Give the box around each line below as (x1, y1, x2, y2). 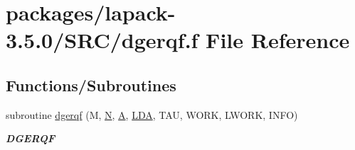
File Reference (206, 25, 350, 54)
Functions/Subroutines (6, 74, 176, 96)
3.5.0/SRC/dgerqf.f (6, 25, 198, 54)
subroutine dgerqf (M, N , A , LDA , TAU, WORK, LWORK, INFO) (6, 107, 298, 122)
